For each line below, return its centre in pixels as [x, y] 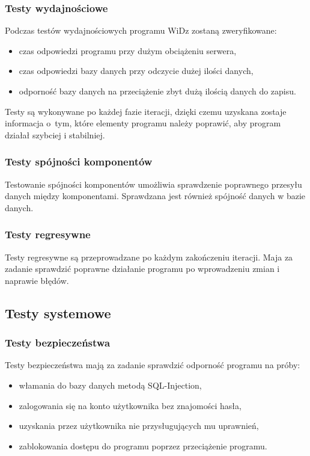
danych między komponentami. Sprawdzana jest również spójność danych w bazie [155, 196]
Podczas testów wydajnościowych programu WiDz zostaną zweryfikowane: [141, 30]
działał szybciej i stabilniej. [55, 134]
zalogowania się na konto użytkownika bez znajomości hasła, [130, 405]
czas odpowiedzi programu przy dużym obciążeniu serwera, [128, 50]
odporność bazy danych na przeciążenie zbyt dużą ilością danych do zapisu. [157, 91]
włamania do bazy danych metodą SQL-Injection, [110, 385]
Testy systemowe [58, 313]
